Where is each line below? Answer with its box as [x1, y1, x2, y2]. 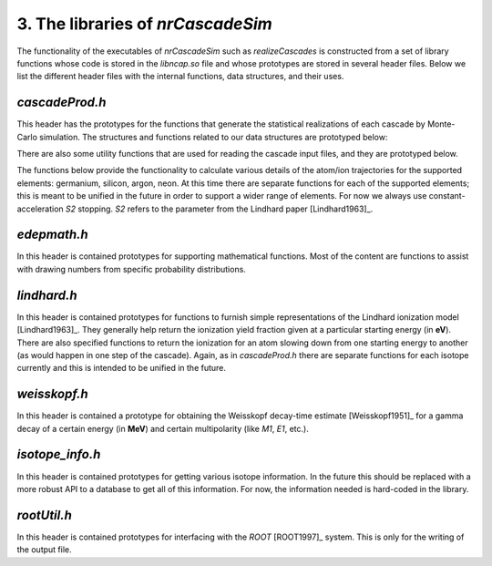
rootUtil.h [16, 507, 73, 523]
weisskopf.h [16, 386, 88, 402]
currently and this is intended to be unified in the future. [16, 363, 227, 374]
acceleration [16, 203, 64, 214]
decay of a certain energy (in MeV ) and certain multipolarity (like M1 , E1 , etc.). [16, 423, 309, 434]
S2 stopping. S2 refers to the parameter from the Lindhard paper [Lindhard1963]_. [65, 203, 374, 214]
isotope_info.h [16, 447, 101, 462]
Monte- [426, 118, 456, 129]
